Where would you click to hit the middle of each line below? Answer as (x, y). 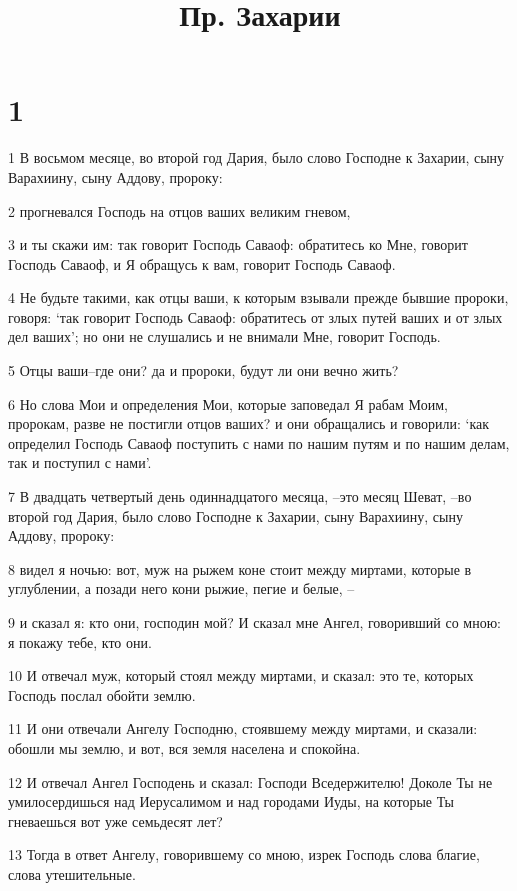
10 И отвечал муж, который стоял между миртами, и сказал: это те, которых (241, 675)
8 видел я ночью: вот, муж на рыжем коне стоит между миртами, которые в (240, 568)
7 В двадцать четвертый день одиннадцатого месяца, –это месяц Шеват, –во (240, 496)
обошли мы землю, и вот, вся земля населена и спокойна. (184, 747)
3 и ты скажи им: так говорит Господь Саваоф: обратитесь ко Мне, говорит (238, 244)
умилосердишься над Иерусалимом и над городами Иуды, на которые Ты (231, 801)
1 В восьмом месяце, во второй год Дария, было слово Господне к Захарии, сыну (256, 157)
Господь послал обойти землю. (102, 694)
